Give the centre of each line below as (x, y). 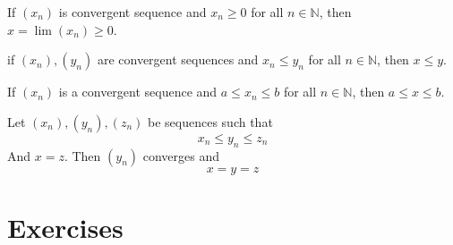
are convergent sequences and (178, 59)
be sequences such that (210, 121)
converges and (181, 155)
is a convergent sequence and (138, 92)
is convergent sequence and (132, 12)
